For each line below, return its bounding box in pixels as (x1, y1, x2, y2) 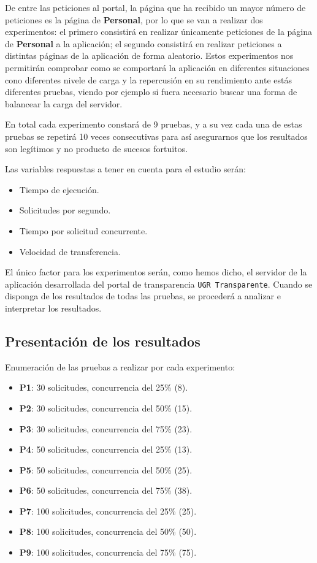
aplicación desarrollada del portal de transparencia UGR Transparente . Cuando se (5, 277, 313, 290)
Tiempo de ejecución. (19, 183, 99, 196)
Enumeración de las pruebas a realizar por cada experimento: (5, 360, 235, 373)
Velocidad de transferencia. (19, 245, 121, 258)
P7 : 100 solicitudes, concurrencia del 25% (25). (19, 504, 197, 517)
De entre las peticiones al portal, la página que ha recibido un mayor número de (5, 1, 306, 13)
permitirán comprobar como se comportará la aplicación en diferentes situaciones (5, 61, 310, 74)
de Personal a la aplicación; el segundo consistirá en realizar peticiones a (5, 37, 282, 50)
